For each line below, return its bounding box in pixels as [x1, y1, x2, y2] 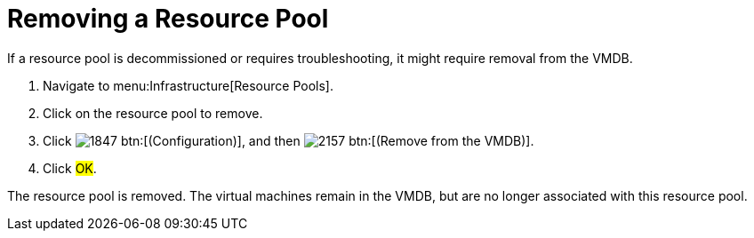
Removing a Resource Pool [7, 4, 329, 34]
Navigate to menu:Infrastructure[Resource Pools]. [43, 77, 334, 93]
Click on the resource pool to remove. [43, 105, 263, 121]
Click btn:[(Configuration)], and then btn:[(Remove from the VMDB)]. [43, 132, 534, 148]
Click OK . [43, 160, 97, 176]
